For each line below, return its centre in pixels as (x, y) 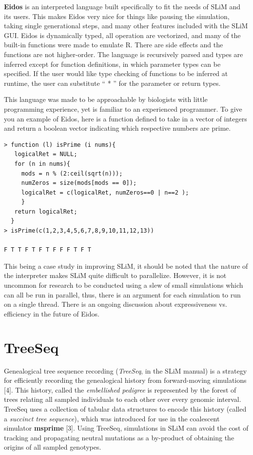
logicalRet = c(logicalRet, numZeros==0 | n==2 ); (105, 192)
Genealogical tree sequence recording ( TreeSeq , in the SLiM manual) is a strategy (126, 370)
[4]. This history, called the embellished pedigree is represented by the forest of (120, 389)
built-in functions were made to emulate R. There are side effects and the (114, 45)
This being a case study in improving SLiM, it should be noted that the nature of (126, 266)
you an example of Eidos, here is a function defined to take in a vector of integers (126, 118)
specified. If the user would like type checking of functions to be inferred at (116, 73)
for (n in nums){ (42, 164)
